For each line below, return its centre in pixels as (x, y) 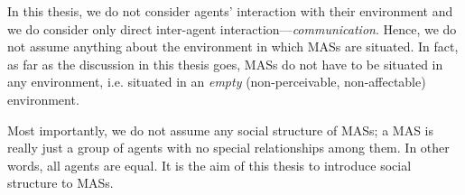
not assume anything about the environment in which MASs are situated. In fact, (233, 46)
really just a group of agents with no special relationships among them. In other (228, 148)
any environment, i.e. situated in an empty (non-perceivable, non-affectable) (217, 82)
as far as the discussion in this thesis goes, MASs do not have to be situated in (225, 64)
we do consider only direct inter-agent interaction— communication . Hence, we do (232, 28)
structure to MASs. (60, 183)
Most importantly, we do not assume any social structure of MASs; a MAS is (220, 130)
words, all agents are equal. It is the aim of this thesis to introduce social (209, 165)
